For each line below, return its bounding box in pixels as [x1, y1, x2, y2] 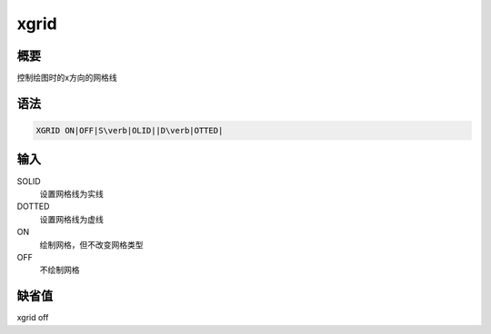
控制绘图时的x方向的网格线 [16, 73, 117, 83]
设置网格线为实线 [39, 188, 104, 199]
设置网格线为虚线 [39, 213, 104, 224]
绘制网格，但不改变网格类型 [39, 239, 144, 250]
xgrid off [16, 312, 49, 323]
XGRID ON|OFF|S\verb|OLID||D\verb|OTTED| [35, 125, 224, 136]
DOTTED [16, 201, 50, 212]
